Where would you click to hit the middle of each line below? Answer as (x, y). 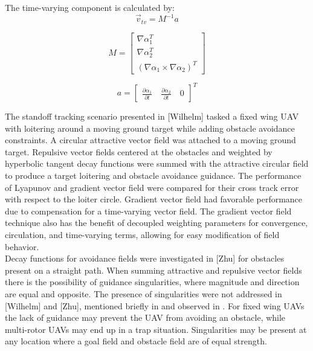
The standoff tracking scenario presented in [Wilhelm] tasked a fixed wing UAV (152, 116)
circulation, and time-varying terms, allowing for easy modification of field (142, 235)
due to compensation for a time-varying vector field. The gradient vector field (148, 211)
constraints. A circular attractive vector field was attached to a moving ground (150, 140)
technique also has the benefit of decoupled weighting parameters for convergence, (156, 223)
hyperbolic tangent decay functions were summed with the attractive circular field (157, 163)
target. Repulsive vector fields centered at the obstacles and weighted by (139, 151)
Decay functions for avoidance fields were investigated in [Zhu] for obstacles (144, 258)
